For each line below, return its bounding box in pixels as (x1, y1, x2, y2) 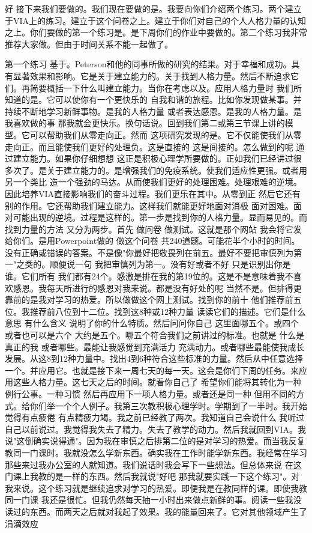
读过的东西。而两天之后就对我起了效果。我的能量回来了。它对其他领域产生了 (5, 505, 307, 517)
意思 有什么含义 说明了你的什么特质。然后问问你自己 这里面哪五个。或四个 (5, 317, 299, 329)
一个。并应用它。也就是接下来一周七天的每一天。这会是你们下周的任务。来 (5, 364, 299, 376)
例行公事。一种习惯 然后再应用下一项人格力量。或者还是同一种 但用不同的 (5, 388, 296, 400)
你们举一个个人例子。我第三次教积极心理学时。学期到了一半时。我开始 (29, 399, 307, 412)
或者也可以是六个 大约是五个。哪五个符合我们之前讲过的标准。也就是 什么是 (5, 329, 305, 341)
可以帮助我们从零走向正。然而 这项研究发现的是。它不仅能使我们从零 (29, 128, 302, 141)
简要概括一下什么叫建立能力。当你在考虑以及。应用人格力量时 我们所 (29, 81, 302, 94)
